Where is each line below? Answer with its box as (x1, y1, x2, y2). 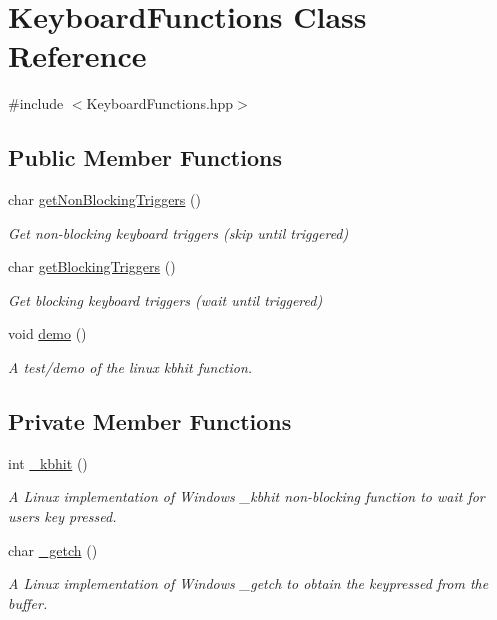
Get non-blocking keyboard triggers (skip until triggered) (8, 222, 349, 243)
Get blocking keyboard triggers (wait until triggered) (8, 289, 323, 310)
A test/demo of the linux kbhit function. (8, 357, 253, 378)
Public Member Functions (8, 142, 282, 173)
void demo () (8, 323, 87, 344)
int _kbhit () (8, 452, 88, 473)
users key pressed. (8, 506, 117, 527)
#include (8, 93, 64, 114)
